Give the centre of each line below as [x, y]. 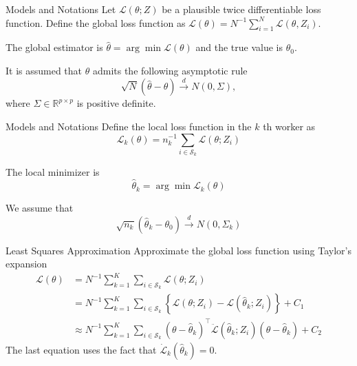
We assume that [40, 208]
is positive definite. [116, 103]
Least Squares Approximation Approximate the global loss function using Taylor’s [178, 250]
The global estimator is [54, 47]
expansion [26, 264]
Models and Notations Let [61, 9]
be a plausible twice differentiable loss [241, 9]
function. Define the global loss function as [96, 22]
